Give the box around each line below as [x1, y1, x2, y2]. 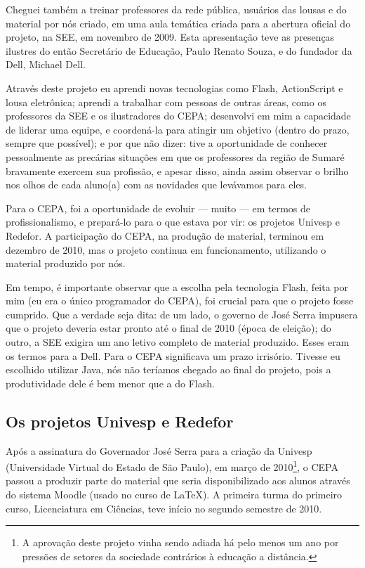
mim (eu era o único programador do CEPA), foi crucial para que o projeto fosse [6, 293, 354, 308]
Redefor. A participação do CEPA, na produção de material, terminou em [6, 228, 324, 243]
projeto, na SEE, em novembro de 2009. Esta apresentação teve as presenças [6, 30, 335, 44]
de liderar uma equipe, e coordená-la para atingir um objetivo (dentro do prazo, [6, 122, 350, 136]
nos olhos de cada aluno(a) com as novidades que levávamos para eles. [6, 177, 307, 192]
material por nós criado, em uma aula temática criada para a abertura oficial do [6, 15, 351, 30]
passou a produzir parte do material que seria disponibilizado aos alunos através [6, 473, 350, 488]
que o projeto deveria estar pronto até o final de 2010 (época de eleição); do [6, 321, 331, 335]
